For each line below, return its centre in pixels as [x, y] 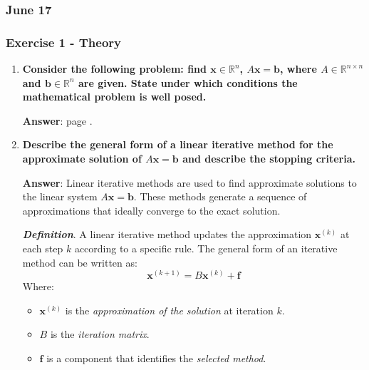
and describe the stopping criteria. [269, 159]
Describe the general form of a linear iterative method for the [178, 144]
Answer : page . [57, 120]
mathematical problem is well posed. [114, 97]
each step [43, 248]
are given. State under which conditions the [188, 82]
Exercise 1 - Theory [64, 42]
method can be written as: [80, 262]
